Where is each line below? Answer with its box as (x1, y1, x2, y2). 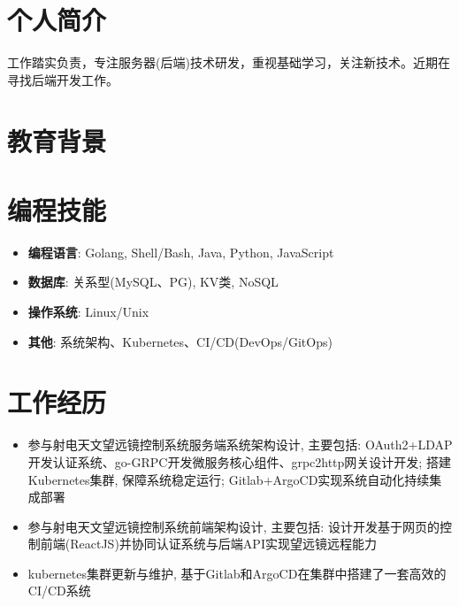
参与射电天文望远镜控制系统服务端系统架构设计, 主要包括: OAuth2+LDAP (27, 435, 453, 454)
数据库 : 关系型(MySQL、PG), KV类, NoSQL (27, 272, 279, 291)
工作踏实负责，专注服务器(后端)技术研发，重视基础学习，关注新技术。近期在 (7, 53, 450, 72)
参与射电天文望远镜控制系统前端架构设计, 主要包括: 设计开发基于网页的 (27, 517, 440, 535)
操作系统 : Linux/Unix (27, 303, 149, 320)
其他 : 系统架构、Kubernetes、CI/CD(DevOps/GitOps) (27, 332, 333, 350)
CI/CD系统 (27, 581, 91, 600)
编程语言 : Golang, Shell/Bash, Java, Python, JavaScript (27, 242, 334, 261)
